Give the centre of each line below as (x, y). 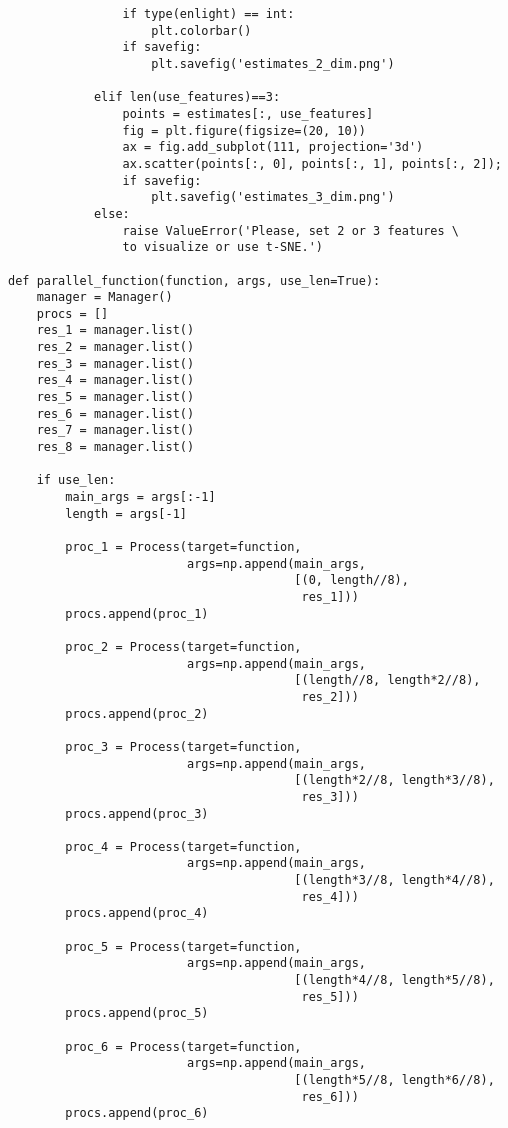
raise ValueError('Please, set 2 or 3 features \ (291, 230)
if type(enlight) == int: (208, 14)
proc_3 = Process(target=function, (183, 746)
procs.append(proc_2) (137, 713)
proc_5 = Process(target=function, (183, 946)
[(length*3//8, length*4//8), (394, 880)
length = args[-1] (126, 513)
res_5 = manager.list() (115, 397)
